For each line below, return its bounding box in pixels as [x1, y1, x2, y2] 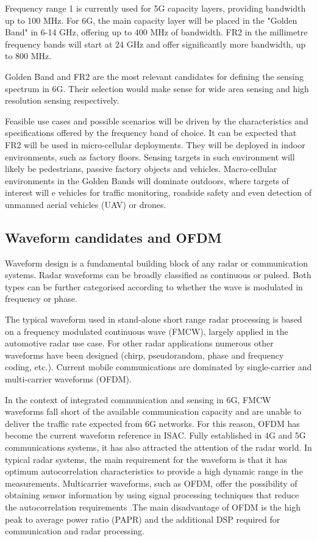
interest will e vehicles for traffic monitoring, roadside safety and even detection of [5, 186, 312, 199]
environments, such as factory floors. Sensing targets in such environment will [5, 150, 295, 163]
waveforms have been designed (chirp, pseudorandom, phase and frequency [5, 348, 284, 361]
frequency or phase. [5, 292, 77, 305]
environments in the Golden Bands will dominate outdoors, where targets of [5, 174, 289, 187]
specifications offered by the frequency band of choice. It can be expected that [5, 126, 297, 139]
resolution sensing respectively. [5, 94, 119, 107]
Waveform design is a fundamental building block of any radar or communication [5, 256, 308, 269]
